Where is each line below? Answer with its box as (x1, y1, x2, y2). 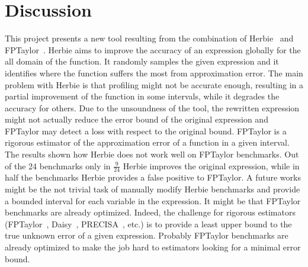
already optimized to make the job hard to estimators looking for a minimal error (5, 241, 301, 253)
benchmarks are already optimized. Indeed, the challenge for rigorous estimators (5, 206, 296, 218)
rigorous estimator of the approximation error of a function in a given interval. (5, 136, 290, 149)
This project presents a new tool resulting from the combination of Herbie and (5, 32, 294, 44)
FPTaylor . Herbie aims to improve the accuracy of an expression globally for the (5, 43, 301, 56)
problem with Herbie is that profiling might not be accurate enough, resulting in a (5, 78, 303, 91)
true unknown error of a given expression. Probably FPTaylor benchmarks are (5, 229, 288, 242)
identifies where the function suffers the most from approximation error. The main (5, 66, 303, 79)
